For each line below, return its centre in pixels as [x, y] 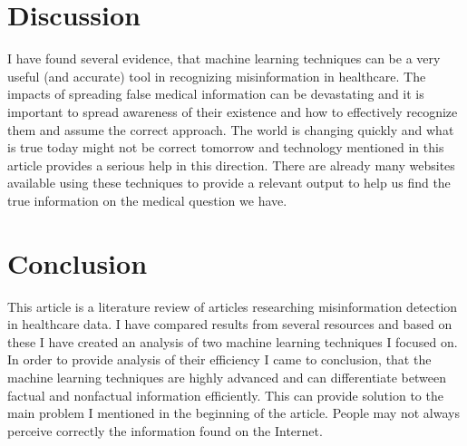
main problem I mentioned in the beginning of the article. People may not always [233, 413]
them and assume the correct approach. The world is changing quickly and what [231, 129]
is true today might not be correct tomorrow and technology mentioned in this [226, 147]
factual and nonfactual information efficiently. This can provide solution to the [225, 395]
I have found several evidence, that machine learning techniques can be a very [224, 58]
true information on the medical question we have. [147, 200]
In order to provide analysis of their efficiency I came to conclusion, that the [219, 359]
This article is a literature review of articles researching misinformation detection [233, 306]
